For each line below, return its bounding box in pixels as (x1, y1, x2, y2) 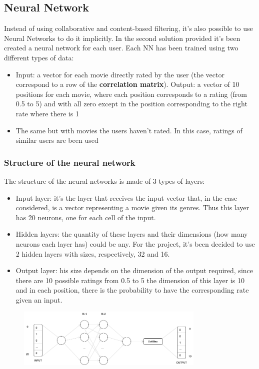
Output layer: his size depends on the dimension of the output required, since (15, 265, 253, 276)
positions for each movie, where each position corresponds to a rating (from (15, 88, 247, 99)
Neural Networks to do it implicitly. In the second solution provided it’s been (4, 32, 240, 43)
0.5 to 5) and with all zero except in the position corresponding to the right (15, 98, 247, 109)
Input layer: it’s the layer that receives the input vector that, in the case (15, 192, 237, 203)
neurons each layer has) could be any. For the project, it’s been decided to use (15, 238, 255, 249)
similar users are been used (15, 135, 98, 145)
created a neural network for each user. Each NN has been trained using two (4, 42, 238, 53)
